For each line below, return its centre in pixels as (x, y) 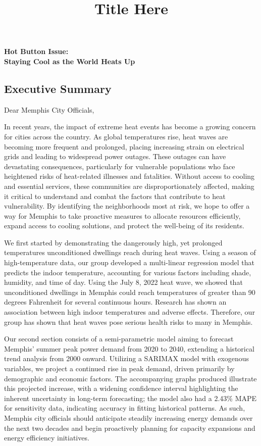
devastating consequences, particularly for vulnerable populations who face (120, 166)
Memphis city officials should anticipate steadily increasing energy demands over (128, 417)
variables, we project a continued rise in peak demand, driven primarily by (119, 368)
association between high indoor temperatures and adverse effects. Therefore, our (129, 312)
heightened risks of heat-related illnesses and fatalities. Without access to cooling (129, 176)
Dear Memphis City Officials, (49, 109)
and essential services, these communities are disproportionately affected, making (129, 186)
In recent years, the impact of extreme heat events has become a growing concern (130, 127)
